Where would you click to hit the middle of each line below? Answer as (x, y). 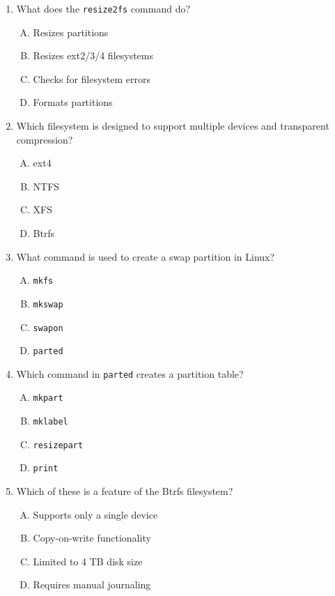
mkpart (48, 398)
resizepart (58, 445)
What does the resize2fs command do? (103, 8)
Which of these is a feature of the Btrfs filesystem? (125, 491)
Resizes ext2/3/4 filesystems (93, 55)
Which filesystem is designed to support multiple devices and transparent (173, 126)
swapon (48, 328)
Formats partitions (73, 102)
